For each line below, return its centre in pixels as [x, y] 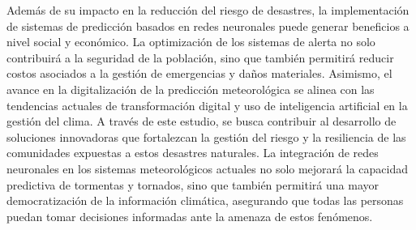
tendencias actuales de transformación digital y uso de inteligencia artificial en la [207, 105]
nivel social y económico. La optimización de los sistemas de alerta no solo [191, 42]
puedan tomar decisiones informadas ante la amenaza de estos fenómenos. [190, 216]
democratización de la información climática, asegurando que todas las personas [205, 200]
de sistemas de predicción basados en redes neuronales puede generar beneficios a [208, 26]
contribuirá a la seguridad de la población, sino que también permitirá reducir [200, 57]
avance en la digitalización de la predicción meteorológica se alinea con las [191, 89]
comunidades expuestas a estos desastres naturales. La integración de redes [193, 153]
